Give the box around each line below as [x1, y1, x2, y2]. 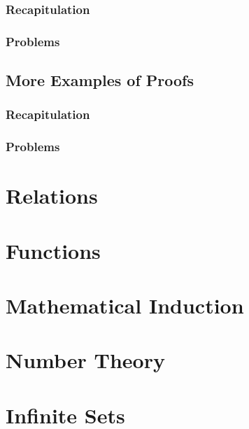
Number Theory [6, 346, 165, 374]
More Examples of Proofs [6, 69, 194, 91]
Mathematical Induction [6, 291, 244, 320]
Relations [6, 181, 98, 210]
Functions [6, 236, 101, 265]
